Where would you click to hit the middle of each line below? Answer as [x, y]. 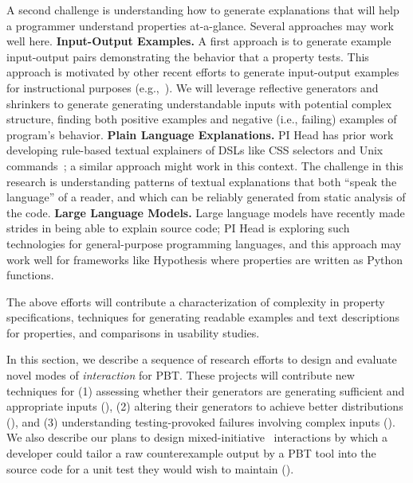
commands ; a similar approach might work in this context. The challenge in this [205, 165]
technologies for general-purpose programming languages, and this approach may [204, 243]
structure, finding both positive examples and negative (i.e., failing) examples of [202, 119]
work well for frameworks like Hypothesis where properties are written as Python [205, 259]
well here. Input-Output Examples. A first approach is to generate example [199, 41]
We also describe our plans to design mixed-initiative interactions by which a [197, 437]
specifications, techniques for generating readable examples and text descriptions [203, 317]
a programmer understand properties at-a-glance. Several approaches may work [200, 25]
